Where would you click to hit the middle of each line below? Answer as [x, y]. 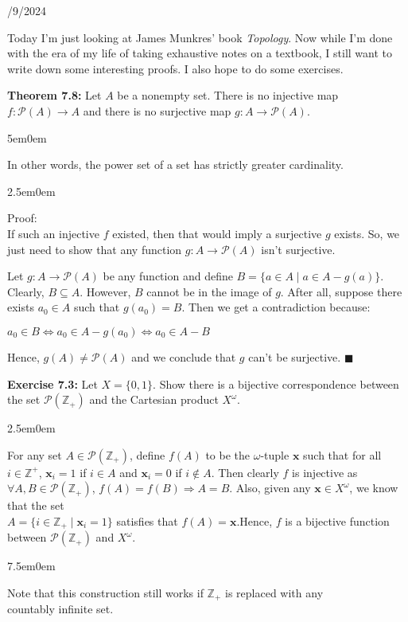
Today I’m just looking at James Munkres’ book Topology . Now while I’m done [200, 37]
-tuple [275, 454]
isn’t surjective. [298, 249]
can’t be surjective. [295, 356]
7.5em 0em [31, 566]
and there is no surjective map [157, 110]
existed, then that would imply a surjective [217, 233]
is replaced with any [274, 592]
